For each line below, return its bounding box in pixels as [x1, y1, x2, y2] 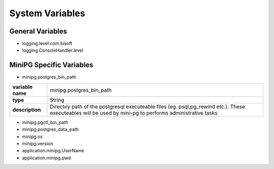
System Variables [9, 8, 86, 19]
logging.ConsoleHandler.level [22, 47, 84, 53]
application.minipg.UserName [22, 148, 85, 154]
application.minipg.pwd [22, 155, 71, 161]
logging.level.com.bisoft [22, 41, 73, 47]
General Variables [9, 27, 67, 36]
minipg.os [22, 133, 43, 140]
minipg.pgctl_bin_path [22, 119, 68, 125]
